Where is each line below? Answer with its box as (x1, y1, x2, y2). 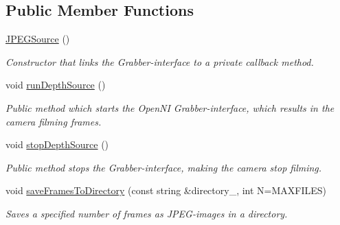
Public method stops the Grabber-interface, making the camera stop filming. (5, 160, 322, 174)
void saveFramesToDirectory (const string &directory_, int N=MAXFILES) (5, 183, 327, 198)
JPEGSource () (5, 32, 70, 46)
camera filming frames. (5, 114, 102, 128)
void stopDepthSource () (5, 137, 109, 152)
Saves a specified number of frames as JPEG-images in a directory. (5, 206, 288, 220)
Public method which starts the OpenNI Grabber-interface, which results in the (5, 100, 335, 115)
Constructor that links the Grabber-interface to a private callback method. (5, 54, 314, 69)
